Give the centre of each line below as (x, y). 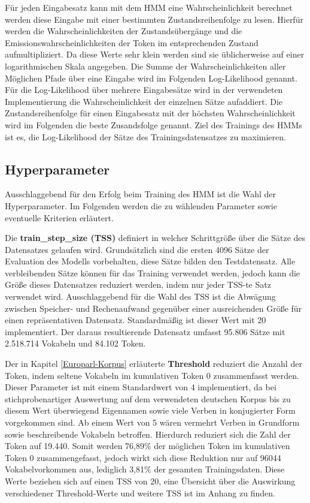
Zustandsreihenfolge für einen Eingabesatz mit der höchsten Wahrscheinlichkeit (150, 113)
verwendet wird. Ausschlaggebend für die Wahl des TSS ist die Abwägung (140, 296)
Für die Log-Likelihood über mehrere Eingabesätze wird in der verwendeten (144, 90)
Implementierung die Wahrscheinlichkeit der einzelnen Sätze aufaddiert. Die (144, 101)
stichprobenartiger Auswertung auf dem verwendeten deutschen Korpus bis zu (148, 398)
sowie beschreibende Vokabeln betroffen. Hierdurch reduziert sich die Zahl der (148, 434)
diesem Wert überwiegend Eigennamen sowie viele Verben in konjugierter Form (150, 410)
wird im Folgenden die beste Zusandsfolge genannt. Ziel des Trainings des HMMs (154, 124)
